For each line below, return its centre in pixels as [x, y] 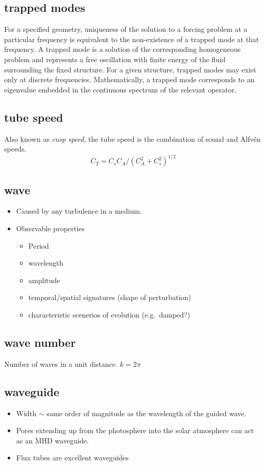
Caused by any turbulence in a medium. [79, 211]
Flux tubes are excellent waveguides [73, 458]
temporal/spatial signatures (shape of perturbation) [110, 297]
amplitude [44, 280]
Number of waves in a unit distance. [61, 364]
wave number [40, 342]
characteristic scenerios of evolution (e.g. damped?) [109, 315]
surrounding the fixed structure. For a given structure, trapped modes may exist [130, 69]
